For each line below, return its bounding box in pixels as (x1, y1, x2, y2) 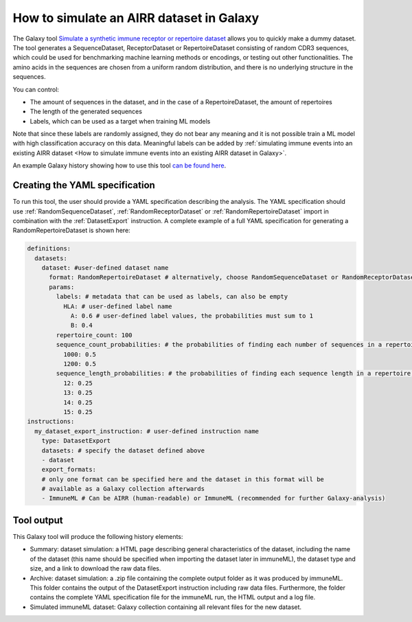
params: (49, 283, 75, 291)
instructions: (27, 417, 75, 426)
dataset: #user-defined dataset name (41, 264, 169, 272)
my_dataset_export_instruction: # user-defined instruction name (34, 427, 260, 435)
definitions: (27, 244, 71, 253)
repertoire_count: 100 (56, 331, 133, 339)
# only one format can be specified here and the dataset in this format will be (41, 475, 324, 483)
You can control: (12, 85, 60, 93)
